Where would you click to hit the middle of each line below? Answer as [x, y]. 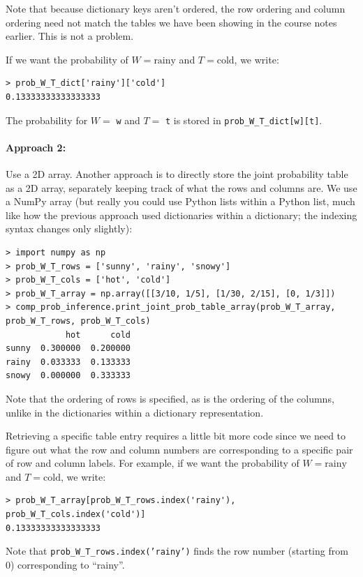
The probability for [47, 120]
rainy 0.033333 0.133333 [68, 362]
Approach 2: [36, 147]
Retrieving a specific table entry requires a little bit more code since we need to [176, 436]
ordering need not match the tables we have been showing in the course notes [171, 22]
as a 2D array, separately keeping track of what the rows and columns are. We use [181, 187]
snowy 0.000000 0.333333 [68, 376]
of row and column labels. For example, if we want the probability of [153, 463]
